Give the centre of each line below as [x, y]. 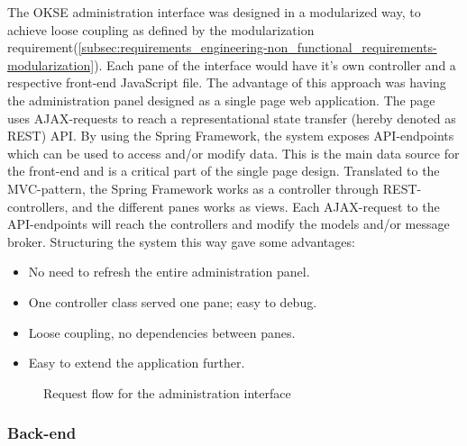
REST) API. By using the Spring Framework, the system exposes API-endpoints [231, 136]
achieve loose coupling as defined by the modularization [161, 29]
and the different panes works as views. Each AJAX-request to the [256, 206]
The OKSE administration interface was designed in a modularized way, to [214, 12]
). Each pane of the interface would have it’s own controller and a [275, 64]
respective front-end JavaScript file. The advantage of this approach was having [227, 82]
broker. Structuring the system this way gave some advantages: [181, 241]
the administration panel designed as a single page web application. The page [221, 100]
